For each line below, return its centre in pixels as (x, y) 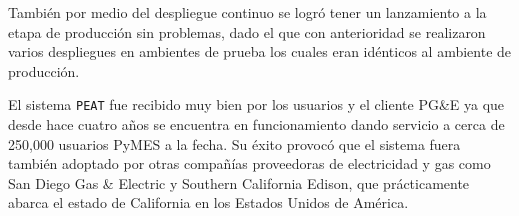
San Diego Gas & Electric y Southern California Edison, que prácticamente (239, 182)
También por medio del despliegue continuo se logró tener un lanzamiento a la (247, 12)
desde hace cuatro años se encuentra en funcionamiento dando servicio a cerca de (256, 124)
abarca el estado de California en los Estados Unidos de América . (208, 202)
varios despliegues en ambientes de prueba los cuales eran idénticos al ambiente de (260, 51)
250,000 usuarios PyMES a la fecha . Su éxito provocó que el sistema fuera (234, 143)
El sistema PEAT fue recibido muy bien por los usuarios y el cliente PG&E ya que (256, 104)
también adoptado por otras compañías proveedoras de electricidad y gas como (249, 163)
